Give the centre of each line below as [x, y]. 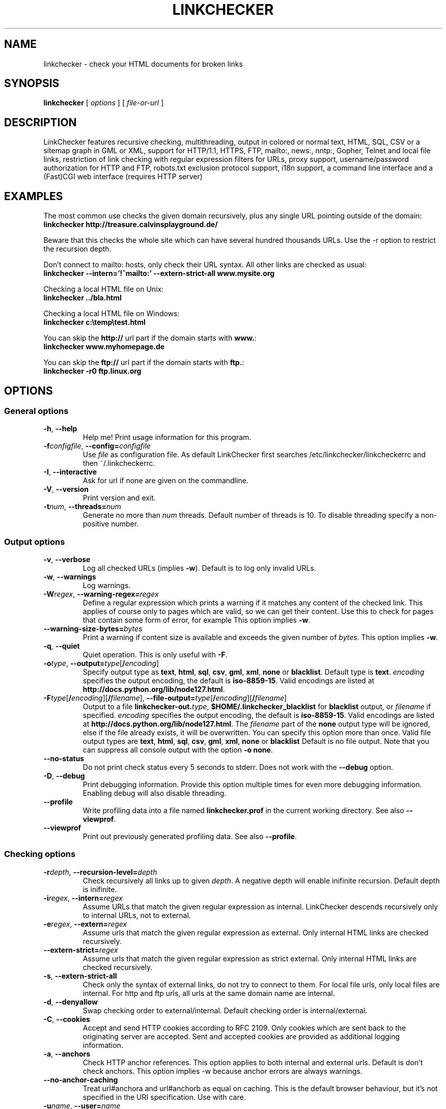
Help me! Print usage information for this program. [167, 437]
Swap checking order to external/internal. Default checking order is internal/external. [225, 1010]
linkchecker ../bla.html [82, 298]
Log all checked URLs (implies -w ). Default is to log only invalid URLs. [199, 568]
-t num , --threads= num [82, 507]
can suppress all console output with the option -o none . [178, 750]
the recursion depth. [77, 249]
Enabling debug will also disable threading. [155, 793]
